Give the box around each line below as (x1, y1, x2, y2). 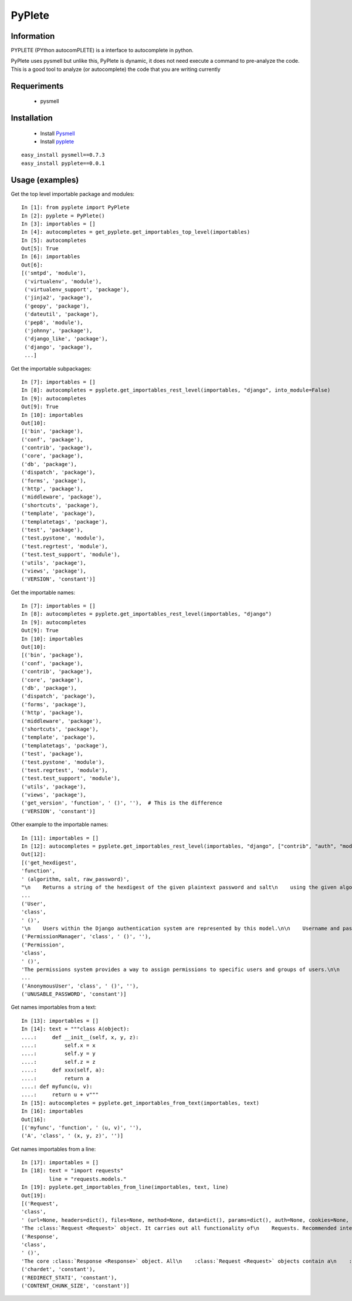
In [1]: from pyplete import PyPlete (21, 204, 130, 211)
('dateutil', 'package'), (24, 311, 99, 318)
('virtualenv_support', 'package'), (24, 287, 130, 293)
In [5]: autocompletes (21, 237, 87, 244)
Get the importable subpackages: (11, 365, 92, 372)
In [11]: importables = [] (21, 834, 99, 841)
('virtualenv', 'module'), (24, 278, 102, 285)
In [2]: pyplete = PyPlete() (21, 212, 105, 219)
